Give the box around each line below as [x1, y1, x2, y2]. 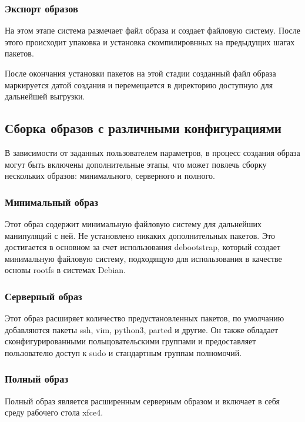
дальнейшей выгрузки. [5, 90, 85, 102]
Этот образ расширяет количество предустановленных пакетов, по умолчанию [5, 312, 284, 324]
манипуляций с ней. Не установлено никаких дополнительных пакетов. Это [5, 229, 276, 241]
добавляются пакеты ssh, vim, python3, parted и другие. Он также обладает [5, 323, 279, 335]
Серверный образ [5, 288, 82, 303]
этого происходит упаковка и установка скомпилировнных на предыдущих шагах [5, 35, 295, 48]
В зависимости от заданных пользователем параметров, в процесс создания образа [5, 146, 300, 158]
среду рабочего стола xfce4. [5, 406, 103, 418]
